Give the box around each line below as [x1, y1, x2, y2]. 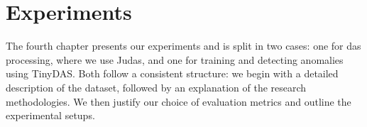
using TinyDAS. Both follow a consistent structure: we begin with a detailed [6, 66, 339, 81]
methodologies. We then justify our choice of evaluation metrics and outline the [6, 94, 351, 109]
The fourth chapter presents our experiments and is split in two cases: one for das [6, 38, 361, 53]
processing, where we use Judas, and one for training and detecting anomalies [6, 52, 344, 67]
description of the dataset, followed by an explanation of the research [6, 79, 307, 94]
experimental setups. [6, 108, 95, 123]
